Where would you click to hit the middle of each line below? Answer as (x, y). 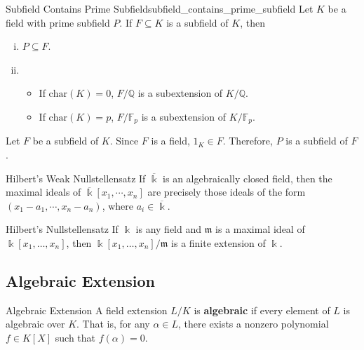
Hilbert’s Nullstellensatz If (62, 229)
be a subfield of (66, 141)
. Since (124, 141)
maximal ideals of (43, 192)
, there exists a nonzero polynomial (254, 324)
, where (117, 205)
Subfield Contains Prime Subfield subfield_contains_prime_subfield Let (160, 8)
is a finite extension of (218, 242)
